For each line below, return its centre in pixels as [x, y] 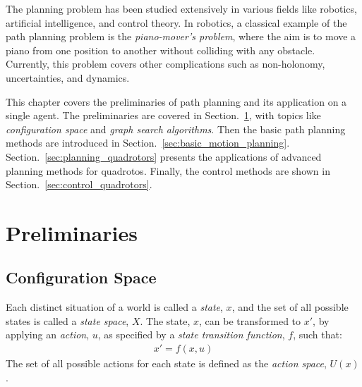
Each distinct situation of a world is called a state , [114, 307]
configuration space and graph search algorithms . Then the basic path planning [176, 129]
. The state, [165, 320]
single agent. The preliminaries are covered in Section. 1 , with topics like [163, 115]
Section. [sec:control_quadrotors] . [79, 184]
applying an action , [48, 334]
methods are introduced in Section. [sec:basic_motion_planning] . [148, 143]
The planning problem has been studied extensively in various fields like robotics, [181, 8]
